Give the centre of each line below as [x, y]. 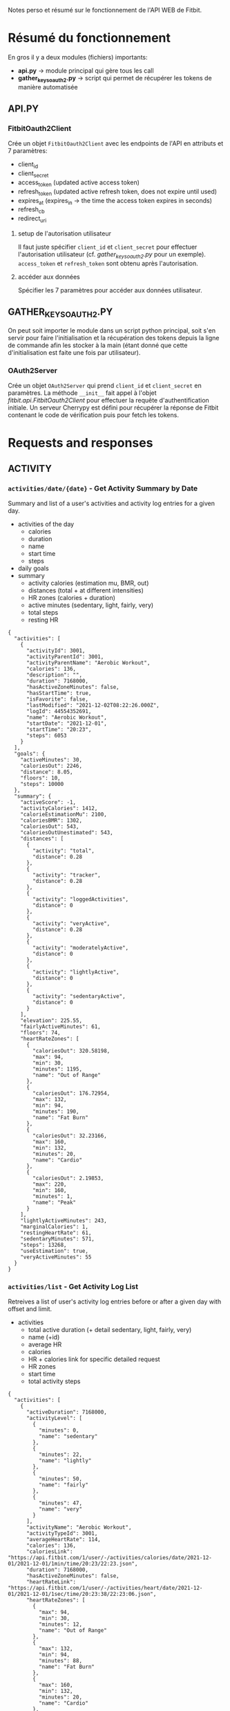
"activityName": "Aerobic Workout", [79, 1527]
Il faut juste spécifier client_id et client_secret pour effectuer [107, 247]
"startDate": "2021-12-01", [67, 723]
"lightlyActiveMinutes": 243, [64, 1220]
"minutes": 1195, [57, 1069]
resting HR [43, 620]
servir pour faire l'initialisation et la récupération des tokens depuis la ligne [114, 337]
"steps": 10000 [42, 784]
